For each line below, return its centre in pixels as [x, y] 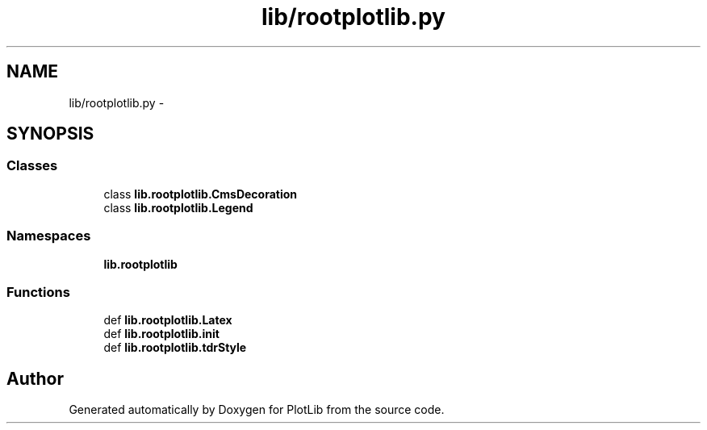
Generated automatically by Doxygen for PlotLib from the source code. [257, 410]
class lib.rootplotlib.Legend [178, 207]
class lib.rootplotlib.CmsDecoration [201, 194]
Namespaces [49, 236]
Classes [32, 166]
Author [35, 378]
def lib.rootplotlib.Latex [168, 320]
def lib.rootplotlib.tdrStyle [175, 348]
